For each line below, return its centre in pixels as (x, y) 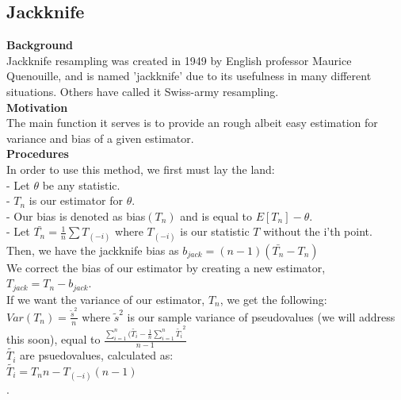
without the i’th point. (318, 231)
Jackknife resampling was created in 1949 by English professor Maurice (179, 60)
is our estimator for (76, 200)
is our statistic (215, 231)
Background (40, 45)
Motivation (37, 107)
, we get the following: (273, 299)
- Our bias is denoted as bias (76, 215)
